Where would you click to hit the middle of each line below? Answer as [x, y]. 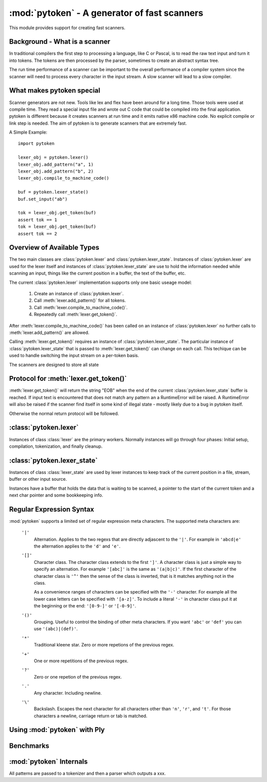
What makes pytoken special [55, 91]
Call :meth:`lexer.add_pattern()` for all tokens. [80, 300]
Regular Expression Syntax [52, 509]
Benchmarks [29, 746]
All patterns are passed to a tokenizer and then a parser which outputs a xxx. [87, 773]
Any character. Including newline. [68, 693]
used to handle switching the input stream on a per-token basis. [74, 356]
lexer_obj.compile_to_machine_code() [64, 178]
